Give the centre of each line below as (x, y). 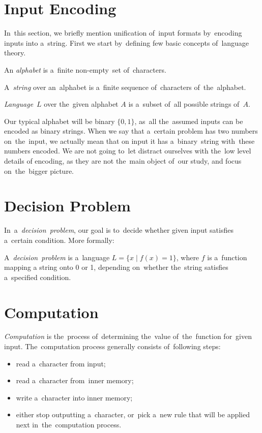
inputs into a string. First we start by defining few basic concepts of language (127, 42)
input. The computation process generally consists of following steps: (112, 346)
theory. (15, 53)
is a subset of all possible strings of (184, 104)
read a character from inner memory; (75, 380)
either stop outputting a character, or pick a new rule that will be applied (133, 414)
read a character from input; (61, 363)
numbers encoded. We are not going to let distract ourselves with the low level (128, 151)
